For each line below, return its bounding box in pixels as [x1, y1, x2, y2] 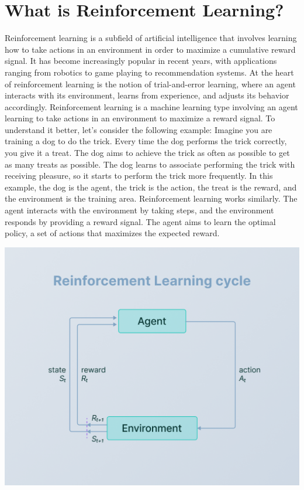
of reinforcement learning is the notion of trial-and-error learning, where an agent [5, 77, 296, 90]
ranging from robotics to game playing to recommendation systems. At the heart [5, 66, 294, 78]
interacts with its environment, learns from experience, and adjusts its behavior [5, 89, 289, 101]
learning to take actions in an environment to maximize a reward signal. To [5, 112, 275, 124]
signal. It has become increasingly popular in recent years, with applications [5, 55, 277, 67]
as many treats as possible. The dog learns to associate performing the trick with [5, 158, 295, 170]
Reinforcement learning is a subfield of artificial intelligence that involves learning [5, 32, 297, 44]
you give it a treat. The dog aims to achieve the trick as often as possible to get [5, 147, 290, 159]
